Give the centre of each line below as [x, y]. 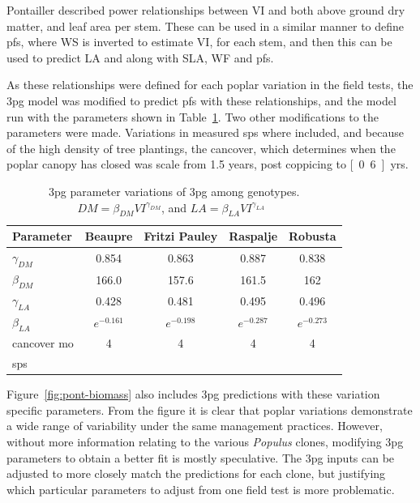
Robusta [313, 236]
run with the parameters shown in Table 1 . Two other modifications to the [193, 116]
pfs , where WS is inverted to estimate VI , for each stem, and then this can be [199, 42]
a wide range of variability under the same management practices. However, [195, 426]
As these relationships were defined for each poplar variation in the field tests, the [210, 85]
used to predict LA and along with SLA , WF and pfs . [140, 57]
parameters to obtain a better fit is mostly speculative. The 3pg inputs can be [201, 457]
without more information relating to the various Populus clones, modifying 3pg [205, 442]
